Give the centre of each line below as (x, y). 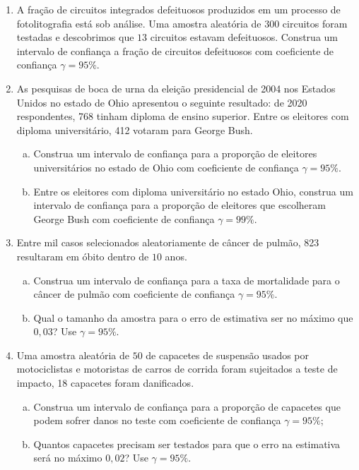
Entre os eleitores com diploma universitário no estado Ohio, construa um (193, 191)
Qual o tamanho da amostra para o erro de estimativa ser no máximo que (193, 317)
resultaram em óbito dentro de (83, 256)
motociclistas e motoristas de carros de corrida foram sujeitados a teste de (177, 369)
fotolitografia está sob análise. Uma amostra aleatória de (139, 23)
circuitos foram (315, 23)
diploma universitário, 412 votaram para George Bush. (135, 129)
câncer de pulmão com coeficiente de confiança (134, 294)
